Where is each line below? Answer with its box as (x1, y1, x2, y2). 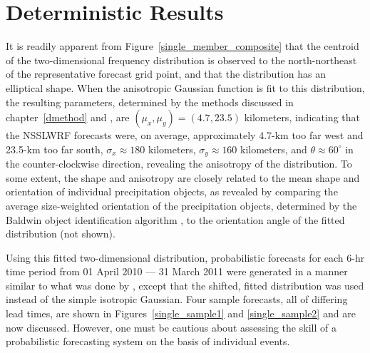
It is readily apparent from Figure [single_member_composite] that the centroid (6, 39, 359, 53)
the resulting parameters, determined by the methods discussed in (6, 94, 294, 109)
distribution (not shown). (6, 226, 115, 241)
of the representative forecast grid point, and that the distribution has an (6, 66, 326, 81)
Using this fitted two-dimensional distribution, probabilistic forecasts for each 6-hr (6, 250, 365, 265)
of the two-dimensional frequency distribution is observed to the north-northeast (6, 52, 357, 67)
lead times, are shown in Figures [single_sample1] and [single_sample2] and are (6, 306, 356, 321)
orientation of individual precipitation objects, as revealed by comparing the (6, 184, 338, 199)
